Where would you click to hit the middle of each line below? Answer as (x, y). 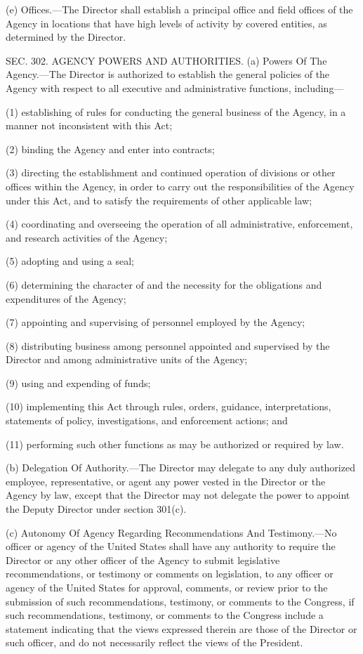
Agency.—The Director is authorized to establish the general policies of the (168, 74)
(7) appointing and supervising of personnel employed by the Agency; (156, 322)
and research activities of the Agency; (87, 237)
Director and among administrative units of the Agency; (127, 359)
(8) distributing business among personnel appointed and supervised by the (168, 345)
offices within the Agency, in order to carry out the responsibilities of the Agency (180, 186)
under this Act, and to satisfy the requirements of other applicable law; (159, 200)
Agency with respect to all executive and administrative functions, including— (175, 87)
